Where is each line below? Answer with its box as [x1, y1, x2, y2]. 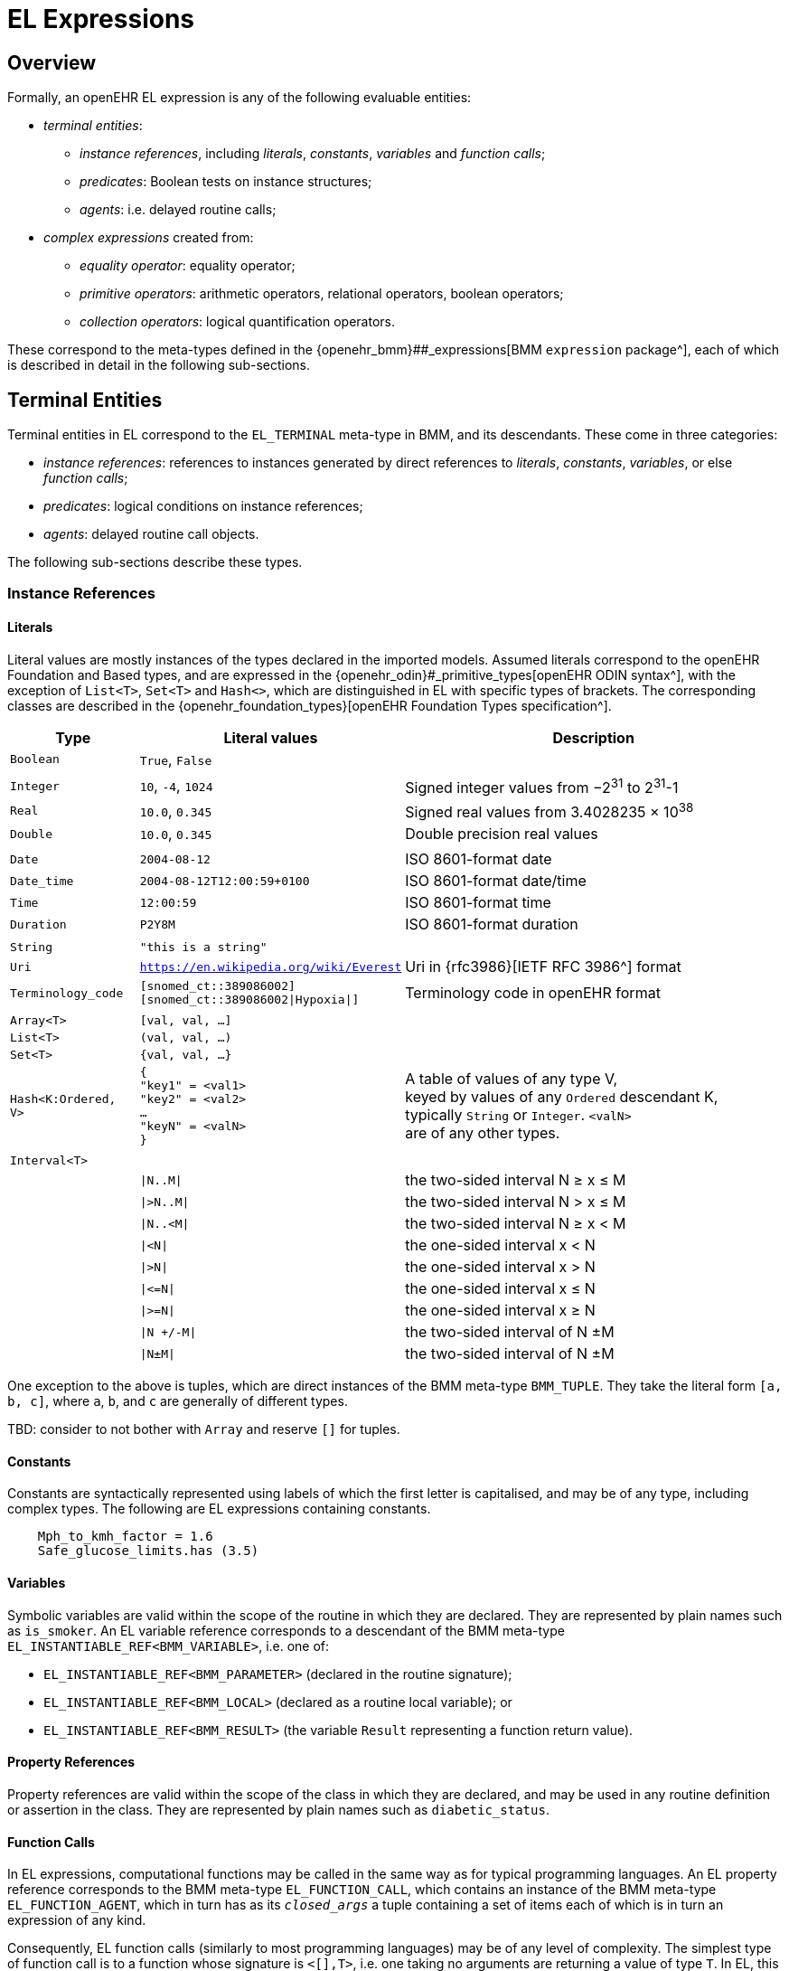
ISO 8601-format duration [405, 915, 578, 934]
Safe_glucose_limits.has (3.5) [37, 1543, 259, 1559]
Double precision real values [405, 825, 598, 844]
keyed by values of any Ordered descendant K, [405, 1088, 719, 1107]
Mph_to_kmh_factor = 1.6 [37, 1529, 213, 1544]
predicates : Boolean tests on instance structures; [80, 174, 372, 190]
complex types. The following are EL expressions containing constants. [7, 1501, 431, 1517]
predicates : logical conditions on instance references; [43, 498, 363, 514]
